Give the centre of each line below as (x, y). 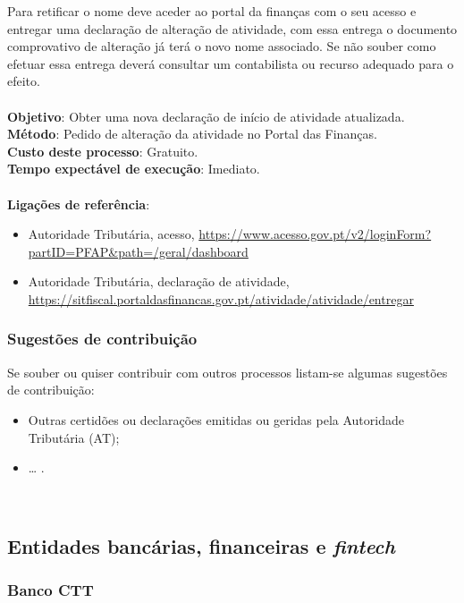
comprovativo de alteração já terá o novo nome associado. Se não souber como (222, 46)
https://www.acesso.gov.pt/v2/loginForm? (315, 234)
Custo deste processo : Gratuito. (103, 151)
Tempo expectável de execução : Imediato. (134, 169)
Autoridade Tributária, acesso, (111, 234)
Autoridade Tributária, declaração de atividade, (159, 281)
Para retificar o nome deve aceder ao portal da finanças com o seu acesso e (212, 11)
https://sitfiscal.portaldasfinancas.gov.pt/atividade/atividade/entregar (221, 298)
